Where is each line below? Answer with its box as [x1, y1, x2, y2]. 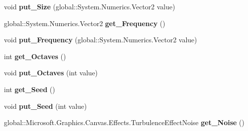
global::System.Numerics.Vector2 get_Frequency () [4, 18, 165, 28]
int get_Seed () [4, 84, 55, 94]
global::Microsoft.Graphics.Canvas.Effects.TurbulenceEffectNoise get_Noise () [4, 117, 245, 128]
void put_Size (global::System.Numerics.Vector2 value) [4, 1, 175, 11]
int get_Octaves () [4, 51, 66, 61]
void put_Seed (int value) [4, 100, 87, 111]
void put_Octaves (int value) [4, 67, 98, 78]
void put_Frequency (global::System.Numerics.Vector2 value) [4, 34, 197, 45]
